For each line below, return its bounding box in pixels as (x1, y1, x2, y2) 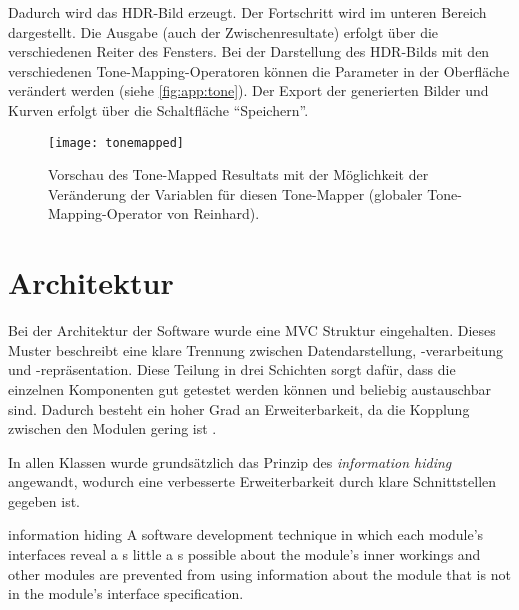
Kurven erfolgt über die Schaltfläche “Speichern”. (8, 99, 309, 120)
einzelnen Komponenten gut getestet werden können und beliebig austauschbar (8, 378, 491, 399)
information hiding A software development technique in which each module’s (8, 524, 484, 545)
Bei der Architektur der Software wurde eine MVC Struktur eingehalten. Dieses (8, 320, 496, 341)
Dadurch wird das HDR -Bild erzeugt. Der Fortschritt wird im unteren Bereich (8, 2, 487, 22)
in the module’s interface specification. (8, 583, 244, 604)
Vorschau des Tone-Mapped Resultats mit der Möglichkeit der (48, 164, 429, 185)
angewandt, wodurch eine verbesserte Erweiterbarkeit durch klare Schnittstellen (8, 471, 497, 492)
